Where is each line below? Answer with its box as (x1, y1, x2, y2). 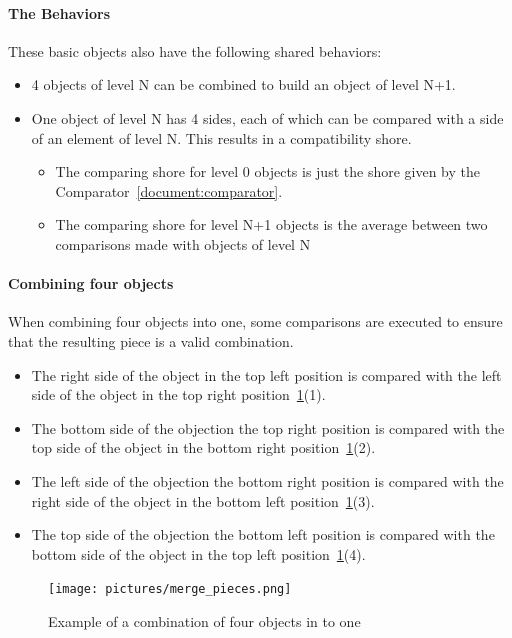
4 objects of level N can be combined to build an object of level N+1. (31, 74, 456, 95)
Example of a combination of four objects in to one (48, 610, 361, 631)
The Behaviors (8, 2, 111, 23)
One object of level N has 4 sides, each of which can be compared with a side (31, 107, 504, 128)
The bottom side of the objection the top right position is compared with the (31, 417, 505, 438)
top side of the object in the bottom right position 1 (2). (31, 437, 376, 458)
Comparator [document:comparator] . (55, 180, 283, 201)
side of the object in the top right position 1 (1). (31, 384, 326, 405)
